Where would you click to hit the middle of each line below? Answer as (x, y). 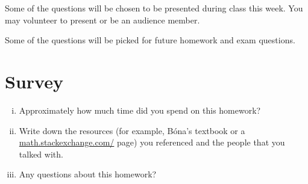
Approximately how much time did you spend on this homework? (140, 110)
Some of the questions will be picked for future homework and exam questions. (150, 40)
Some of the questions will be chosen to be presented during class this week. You (154, 8)
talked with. (41, 154)
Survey (34, 81)
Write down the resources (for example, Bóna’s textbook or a (132, 130)
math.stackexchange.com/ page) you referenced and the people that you (152, 142)
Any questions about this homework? (88, 174)
